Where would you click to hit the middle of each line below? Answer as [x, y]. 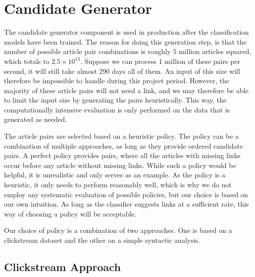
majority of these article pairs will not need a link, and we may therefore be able [126, 90]
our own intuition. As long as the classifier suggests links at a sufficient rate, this [127, 204]
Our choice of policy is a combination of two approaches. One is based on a [118, 230]
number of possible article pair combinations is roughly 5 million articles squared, [128, 51]
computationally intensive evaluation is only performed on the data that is [117, 109]
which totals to [27, 61]
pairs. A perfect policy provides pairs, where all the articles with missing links [122, 155]
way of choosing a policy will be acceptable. [70, 213]
